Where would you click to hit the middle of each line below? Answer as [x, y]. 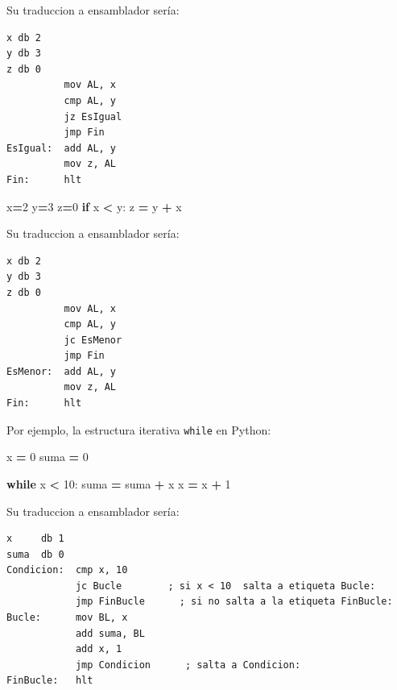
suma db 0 [35, 554]
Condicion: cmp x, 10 [67, 570]
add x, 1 [99, 649]
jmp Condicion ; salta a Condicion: [188, 665]
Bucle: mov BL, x [67, 618]
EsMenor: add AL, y [62, 371]
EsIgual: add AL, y [62, 148]
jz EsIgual [93, 116]
